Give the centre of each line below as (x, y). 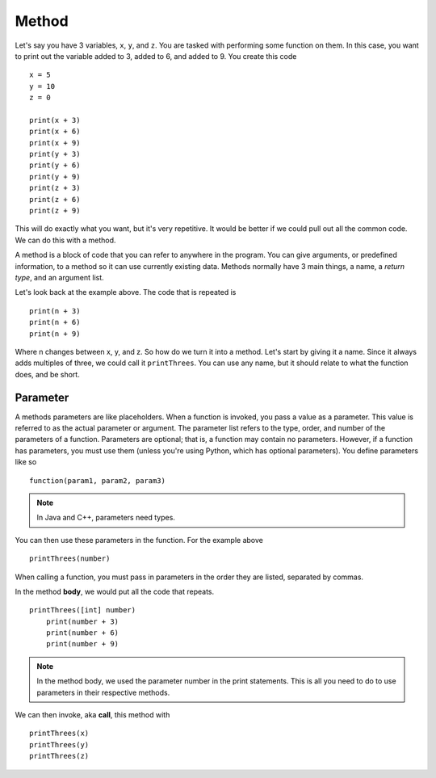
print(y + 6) (55, 165)
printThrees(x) (59, 734)
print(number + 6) (82, 633)
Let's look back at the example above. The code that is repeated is (126, 292)
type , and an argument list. (59, 277)
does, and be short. (47, 374)
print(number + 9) (82, 644)
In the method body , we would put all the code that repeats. (114, 591)
